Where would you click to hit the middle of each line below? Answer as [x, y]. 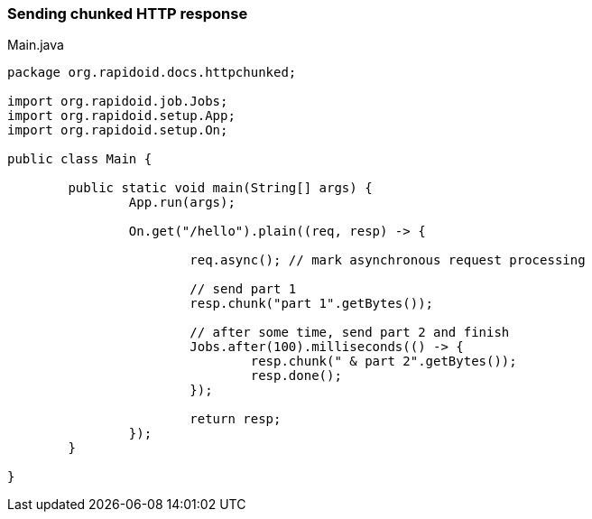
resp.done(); [296, 376]
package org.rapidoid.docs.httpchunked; [152, 73]
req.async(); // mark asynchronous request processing [388, 260]
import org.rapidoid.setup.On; [118, 130]
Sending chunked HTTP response [128, 14]
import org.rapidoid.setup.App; [121, 116]
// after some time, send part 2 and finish [350, 333]
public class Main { [80, 159]
